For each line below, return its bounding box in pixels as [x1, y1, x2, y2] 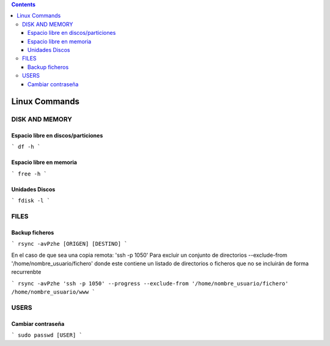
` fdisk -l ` [11, 197, 51, 204]
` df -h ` [11, 144, 41, 150]
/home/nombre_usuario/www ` [11, 289, 96, 296]
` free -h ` [11, 170, 47, 177]
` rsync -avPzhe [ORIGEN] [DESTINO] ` [11, 240, 128, 248]
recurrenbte [11, 268, 42, 276]
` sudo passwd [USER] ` [11, 332, 82, 339]
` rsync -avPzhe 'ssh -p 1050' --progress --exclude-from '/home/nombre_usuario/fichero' [11, 280, 288, 287]
